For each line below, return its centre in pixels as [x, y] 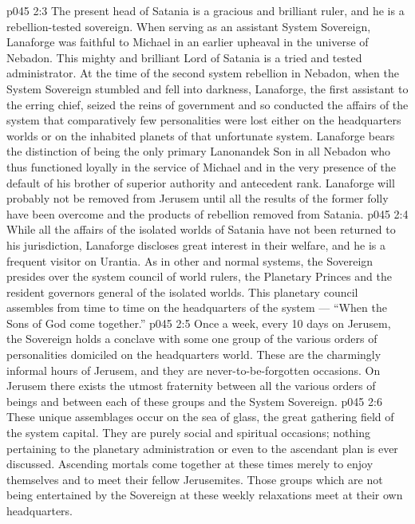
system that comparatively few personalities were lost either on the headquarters [204, 120]
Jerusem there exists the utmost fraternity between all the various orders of [191, 386]
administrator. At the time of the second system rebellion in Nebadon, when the [203, 73]
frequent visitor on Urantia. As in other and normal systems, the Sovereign [190, 260]
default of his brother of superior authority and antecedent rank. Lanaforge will [201, 182]
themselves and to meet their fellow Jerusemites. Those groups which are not [195, 479]
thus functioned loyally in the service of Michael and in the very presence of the [202, 166]
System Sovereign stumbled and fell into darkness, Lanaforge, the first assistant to [207, 88]
